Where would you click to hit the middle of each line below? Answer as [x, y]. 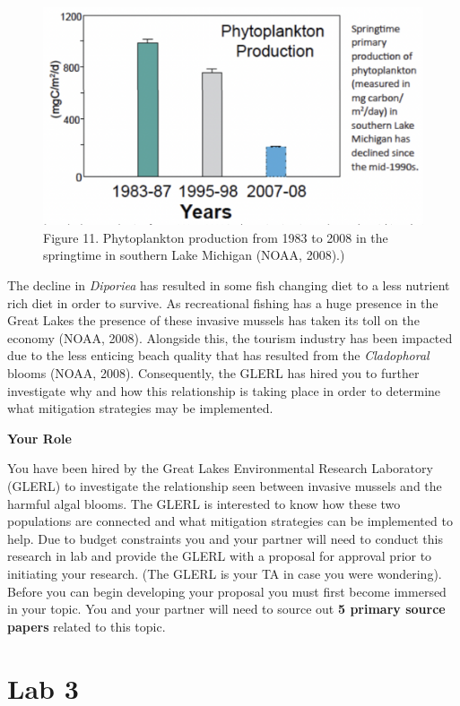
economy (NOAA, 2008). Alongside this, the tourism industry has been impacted [230, 337]
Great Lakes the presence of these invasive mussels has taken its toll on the [213, 320]
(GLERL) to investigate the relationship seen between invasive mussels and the [225, 485]
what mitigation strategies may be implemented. [140, 408]
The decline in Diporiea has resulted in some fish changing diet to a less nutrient [229, 285]
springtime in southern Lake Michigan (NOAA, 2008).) [194, 255]
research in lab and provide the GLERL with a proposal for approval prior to [220, 556]
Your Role [39, 438]
